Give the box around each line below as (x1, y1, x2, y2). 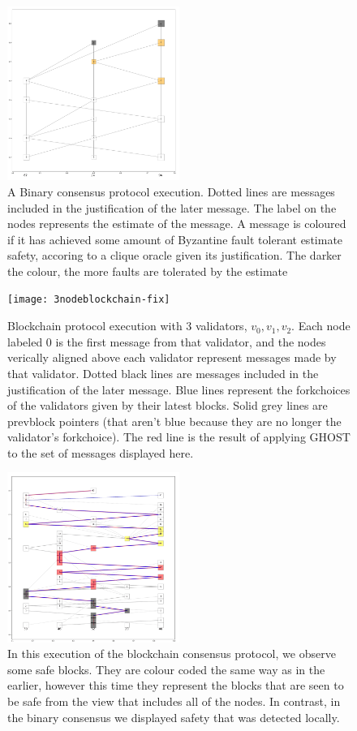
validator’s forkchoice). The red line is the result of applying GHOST (7, 428, 351, 445)
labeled (7, 333, 43, 350)
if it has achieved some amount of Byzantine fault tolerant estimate (7, 230, 343, 247)
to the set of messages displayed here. (7, 444, 194, 461)
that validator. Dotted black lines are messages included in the (7, 364, 319, 381)
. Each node (291, 317, 351, 334)
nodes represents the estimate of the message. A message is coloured (7, 215, 346, 232)
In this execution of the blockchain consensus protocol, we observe (7, 645, 336, 662)
